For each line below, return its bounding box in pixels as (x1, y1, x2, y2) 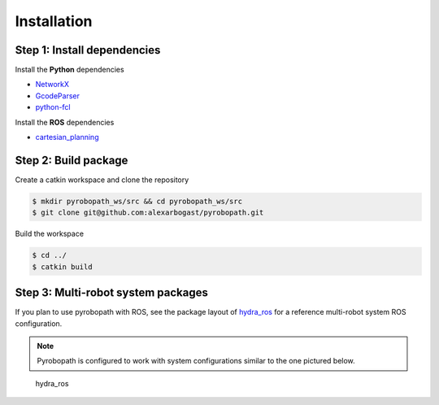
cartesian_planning (35, 133, 99, 142)
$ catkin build (32, 262, 93, 272)
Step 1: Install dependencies (15, 43, 161, 57)
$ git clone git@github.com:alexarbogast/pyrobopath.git (32, 208, 264, 217)
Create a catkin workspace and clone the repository (15, 175, 189, 185)
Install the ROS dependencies (15, 117, 115, 127)
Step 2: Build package (15, 153, 128, 167)
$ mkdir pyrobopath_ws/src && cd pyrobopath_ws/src (32, 196, 243, 206)
